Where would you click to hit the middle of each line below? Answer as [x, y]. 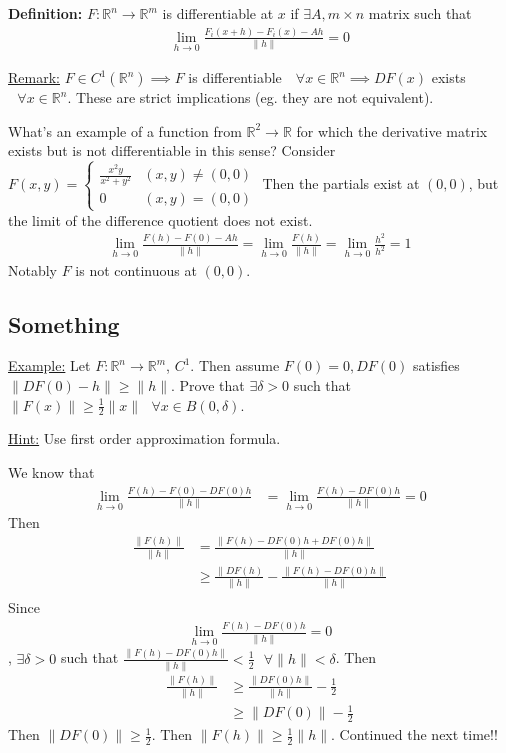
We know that [51, 472]
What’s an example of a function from [125, 130]
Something [64, 323]
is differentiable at [218, 13]
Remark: [34, 77]
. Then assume [235, 365]
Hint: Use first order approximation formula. [144, 438]
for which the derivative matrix [392, 130]
